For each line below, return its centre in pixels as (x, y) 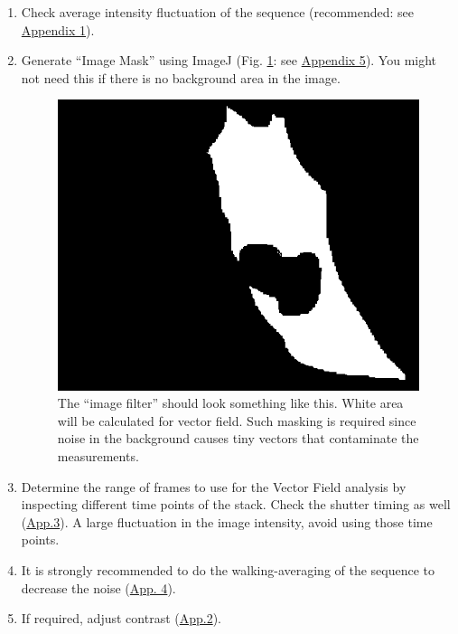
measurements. (98, 455)
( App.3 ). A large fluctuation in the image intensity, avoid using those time (227, 521)
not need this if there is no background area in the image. (181, 77)
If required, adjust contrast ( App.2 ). (122, 618)
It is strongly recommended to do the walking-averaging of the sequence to (228, 569)
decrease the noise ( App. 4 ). (98, 587)
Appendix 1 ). (58, 29)
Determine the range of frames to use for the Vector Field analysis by (214, 486)
